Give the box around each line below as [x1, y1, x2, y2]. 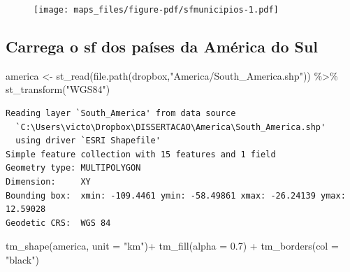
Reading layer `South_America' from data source [6, 108, 236, 119]
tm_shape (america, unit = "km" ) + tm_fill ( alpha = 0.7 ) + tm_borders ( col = [6, 238, 339, 253]
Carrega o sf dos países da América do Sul [6, 36, 319, 57]
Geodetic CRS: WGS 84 [6, 217, 111, 228]
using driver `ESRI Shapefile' [15, 136, 161, 146]
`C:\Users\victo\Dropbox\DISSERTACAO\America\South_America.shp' [15, 122, 326, 132]
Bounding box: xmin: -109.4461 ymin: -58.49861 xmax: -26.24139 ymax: [6, 190, 346, 201]
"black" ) [6, 252, 39, 266]
